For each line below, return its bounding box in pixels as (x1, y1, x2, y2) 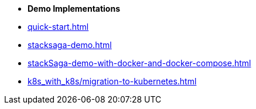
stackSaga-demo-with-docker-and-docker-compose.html (28, 58, 251, 68)
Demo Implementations (28, 4, 121, 13)
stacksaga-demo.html (28, 40, 112, 50)
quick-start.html (28, 22, 89, 32)
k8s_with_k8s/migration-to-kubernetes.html (28, 76, 197, 86)
